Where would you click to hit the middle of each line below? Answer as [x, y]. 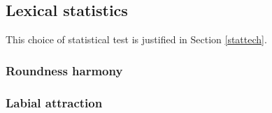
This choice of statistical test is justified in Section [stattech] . [136, 39]
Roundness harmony [64, 70]
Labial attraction [54, 102]
